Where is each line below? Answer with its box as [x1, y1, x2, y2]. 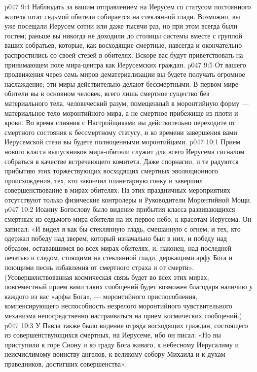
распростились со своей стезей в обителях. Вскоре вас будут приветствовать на [4, 49, 243, 60]
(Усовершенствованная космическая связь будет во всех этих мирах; [4, 271, 209, 282]
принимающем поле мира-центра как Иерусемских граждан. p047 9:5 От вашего [4, 59, 246, 69]
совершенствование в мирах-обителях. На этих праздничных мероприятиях [4, 185, 230, 195]
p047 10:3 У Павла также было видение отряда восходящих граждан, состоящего [4, 320, 248, 330]
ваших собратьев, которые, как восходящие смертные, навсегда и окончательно [4, 40, 242, 50]
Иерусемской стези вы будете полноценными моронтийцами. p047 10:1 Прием [4, 136, 240, 147]
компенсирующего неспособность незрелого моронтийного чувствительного [4, 301, 232, 311]
